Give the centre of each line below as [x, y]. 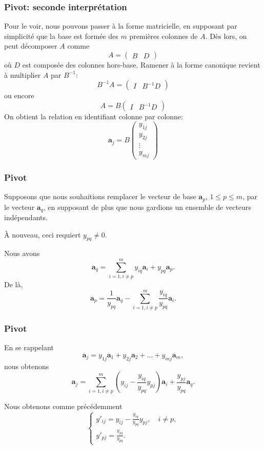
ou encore [19, 95]
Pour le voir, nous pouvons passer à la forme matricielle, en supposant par [121, 26]
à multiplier [23, 74]
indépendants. [26, 217]
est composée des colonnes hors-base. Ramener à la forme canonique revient [141, 65]
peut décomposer [31, 46]
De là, [14, 284]
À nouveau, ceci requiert [43, 234]
